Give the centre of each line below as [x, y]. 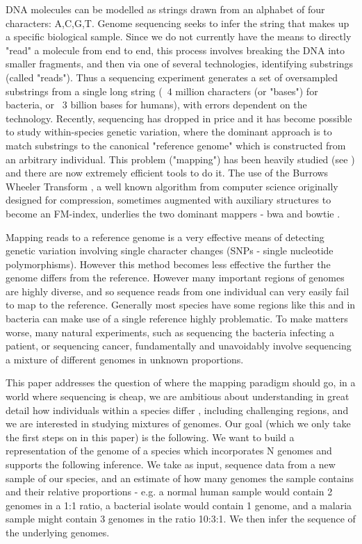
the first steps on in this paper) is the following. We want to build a [150, 437]
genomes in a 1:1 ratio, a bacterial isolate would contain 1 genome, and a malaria [179, 505]
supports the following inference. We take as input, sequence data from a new [171, 464]
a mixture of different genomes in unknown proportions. [125, 359]
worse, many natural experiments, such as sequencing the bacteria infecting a [170, 332]
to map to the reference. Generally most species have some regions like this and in [181, 305]
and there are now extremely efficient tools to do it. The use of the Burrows [167, 173]
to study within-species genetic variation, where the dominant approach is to [169, 132]
